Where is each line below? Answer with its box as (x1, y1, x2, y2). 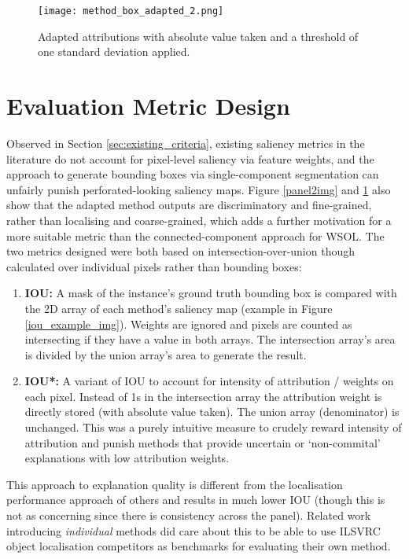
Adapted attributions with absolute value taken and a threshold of (38, 28, 359, 44)
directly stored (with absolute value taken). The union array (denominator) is (24, 403, 400, 420)
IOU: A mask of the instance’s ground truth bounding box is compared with (24, 285, 397, 301)
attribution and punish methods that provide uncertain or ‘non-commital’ (24, 434, 381, 451)
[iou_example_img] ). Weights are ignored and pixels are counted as (24, 315, 352, 332)
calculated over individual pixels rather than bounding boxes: (6, 258, 302, 274)
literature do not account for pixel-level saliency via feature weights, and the (6, 150, 374, 167)
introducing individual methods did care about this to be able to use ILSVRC (6, 522, 381, 539)
